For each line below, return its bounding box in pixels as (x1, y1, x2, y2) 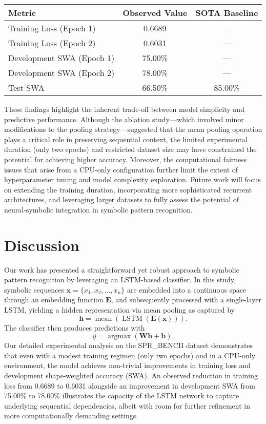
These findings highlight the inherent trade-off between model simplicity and (4, 104, 244, 114)
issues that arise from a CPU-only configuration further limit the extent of (4, 164, 238, 175)
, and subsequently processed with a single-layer (111, 294, 261, 305)
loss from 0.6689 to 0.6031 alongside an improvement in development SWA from (4, 380, 255, 391)
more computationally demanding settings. (4, 410, 138, 421)
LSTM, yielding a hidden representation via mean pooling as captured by (4, 304, 235, 315)
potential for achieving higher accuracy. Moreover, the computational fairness (4, 153, 247, 164)
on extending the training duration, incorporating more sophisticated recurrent (4, 184, 252, 195)
